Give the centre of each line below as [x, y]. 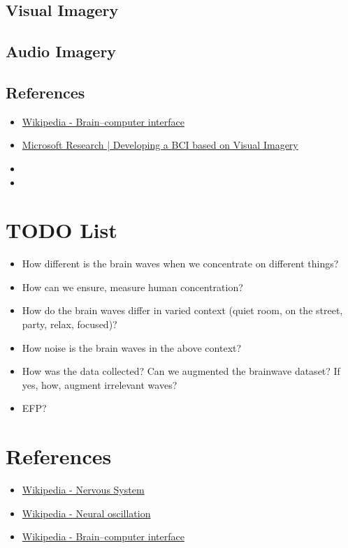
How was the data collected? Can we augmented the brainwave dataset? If [181, 371]
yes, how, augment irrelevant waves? [100, 384]
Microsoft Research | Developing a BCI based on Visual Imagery [160, 145]
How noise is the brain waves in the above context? [132, 347]
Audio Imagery [61, 51]
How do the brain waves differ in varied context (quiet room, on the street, [182, 310]
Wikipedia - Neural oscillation [86, 513]
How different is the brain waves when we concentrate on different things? [180, 264]
